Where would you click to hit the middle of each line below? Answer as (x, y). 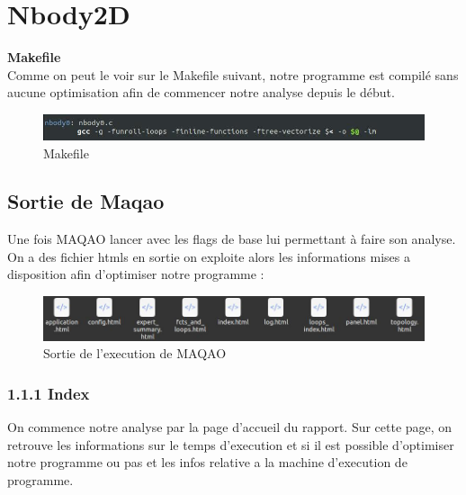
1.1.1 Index (49, 393)
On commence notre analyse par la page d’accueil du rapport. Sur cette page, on (230, 427)
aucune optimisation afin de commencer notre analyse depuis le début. (201, 92)
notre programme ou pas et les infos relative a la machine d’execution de (207, 462)
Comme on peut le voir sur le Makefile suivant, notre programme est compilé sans (233, 74)
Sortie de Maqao (86, 201)
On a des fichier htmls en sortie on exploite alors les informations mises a (209, 256)
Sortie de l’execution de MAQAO (135, 353)
